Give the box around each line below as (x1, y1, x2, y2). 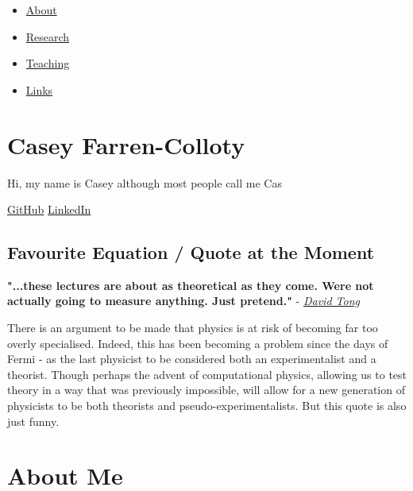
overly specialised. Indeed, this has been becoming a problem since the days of (7, 334, 388, 351)
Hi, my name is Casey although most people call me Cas (7, 174, 282, 191)
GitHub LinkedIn (7, 201, 91, 218)
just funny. (7, 412, 60, 429)
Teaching (25, 55, 70, 72)
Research (25, 28, 70, 44)
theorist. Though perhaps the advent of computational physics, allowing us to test (7, 365, 407, 382)
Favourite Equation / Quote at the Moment (7, 240, 375, 265)
